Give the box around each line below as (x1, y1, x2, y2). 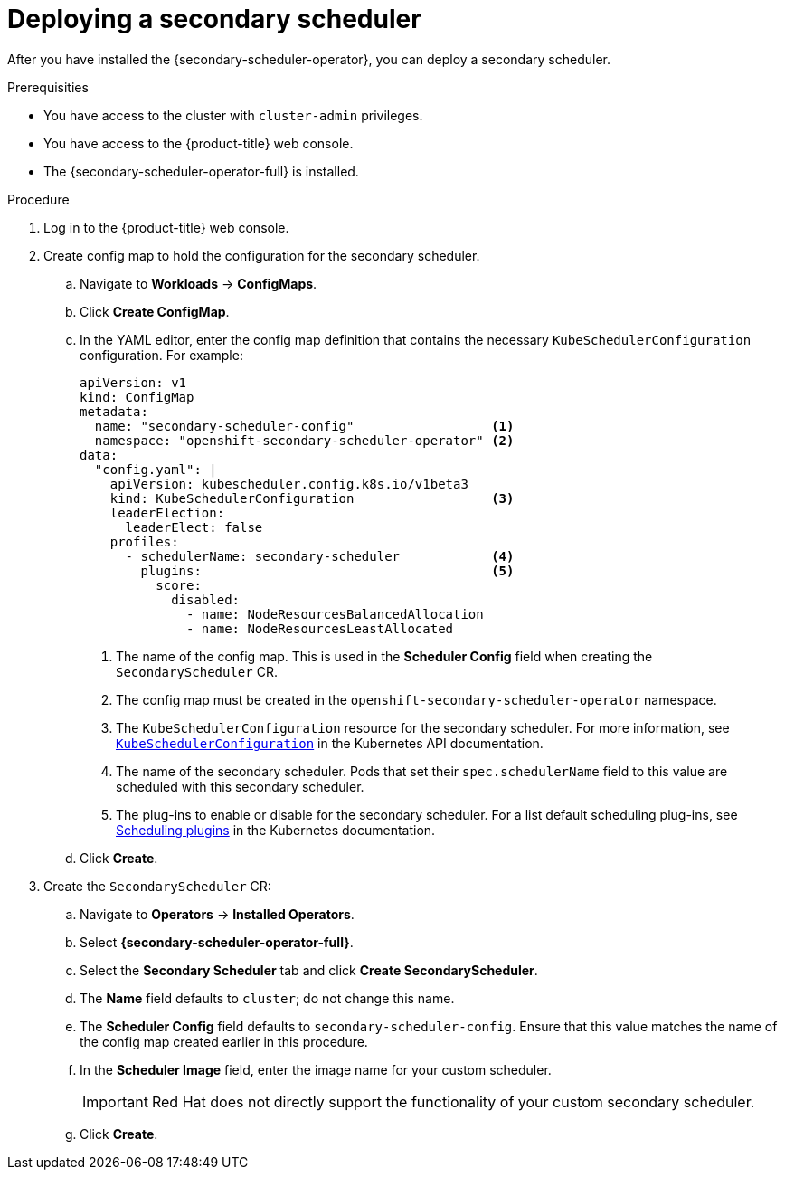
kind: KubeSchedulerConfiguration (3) (109, 490, 515, 506)
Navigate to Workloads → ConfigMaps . (80, 275, 317, 291)
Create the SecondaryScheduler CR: (43, 878, 271, 894)
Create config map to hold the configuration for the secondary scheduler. (43, 247, 480, 263)
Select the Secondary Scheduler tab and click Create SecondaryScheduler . (80, 962, 538, 978)
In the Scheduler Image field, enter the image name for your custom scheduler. (80, 1061, 552, 1077)
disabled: (171, 592, 241, 607)
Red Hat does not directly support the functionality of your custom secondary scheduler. (151, 1092, 755, 1111)
